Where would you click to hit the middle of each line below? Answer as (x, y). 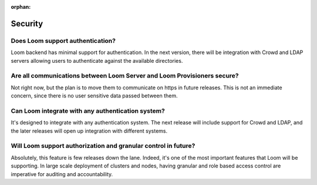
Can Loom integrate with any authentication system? (88, 110)
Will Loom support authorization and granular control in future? (103, 146)
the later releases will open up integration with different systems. (89, 131)
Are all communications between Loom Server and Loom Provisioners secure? (125, 76)
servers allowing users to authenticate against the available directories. (97, 60)
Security (27, 23)
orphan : (21, 7)
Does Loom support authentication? (63, 41)
